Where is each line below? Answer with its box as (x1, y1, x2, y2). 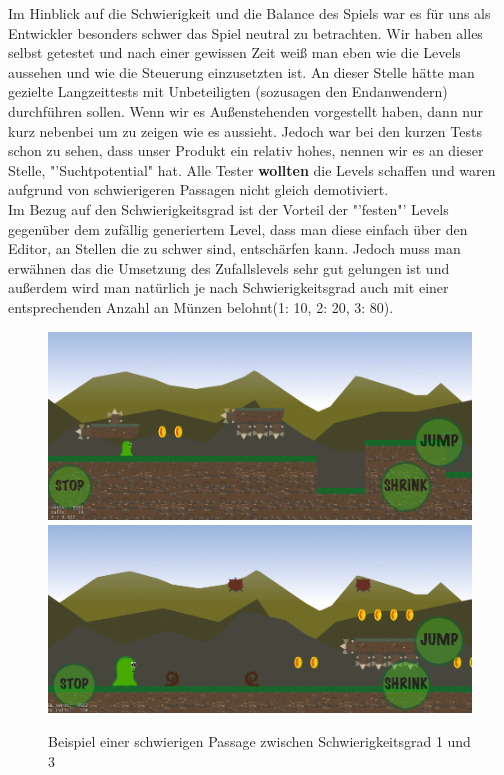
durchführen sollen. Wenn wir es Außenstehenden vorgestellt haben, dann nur (8, 100, 484, 121)
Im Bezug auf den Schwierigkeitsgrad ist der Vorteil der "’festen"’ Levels (8, 198, 449, 219)
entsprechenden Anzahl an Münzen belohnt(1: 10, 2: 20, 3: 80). (8, 296, 394, 317)
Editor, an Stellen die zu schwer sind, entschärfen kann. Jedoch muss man (8, 238, 461, 259)
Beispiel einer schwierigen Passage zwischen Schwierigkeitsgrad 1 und (48, 731, 471, 751)
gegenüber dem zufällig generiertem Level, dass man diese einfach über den (8, 218, 468, 239)
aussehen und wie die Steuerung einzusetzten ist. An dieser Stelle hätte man (8, 61, 475, 82)
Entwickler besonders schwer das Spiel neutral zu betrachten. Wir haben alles (8, 22, 483, 43)
